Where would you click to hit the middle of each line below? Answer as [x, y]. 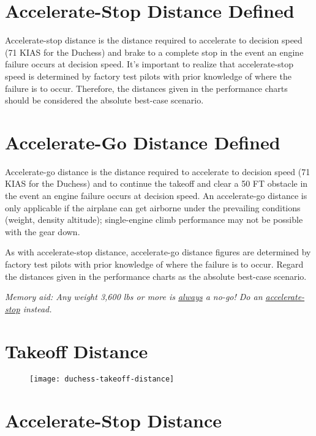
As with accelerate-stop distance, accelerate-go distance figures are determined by [158, 252]
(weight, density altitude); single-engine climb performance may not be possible [154, 220]
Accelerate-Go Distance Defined [143, 142]
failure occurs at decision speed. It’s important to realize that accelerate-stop [149, 64]
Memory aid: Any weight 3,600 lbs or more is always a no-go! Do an [134, 297]
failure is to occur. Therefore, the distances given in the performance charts [146, 88]
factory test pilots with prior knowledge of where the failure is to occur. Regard [154, 264]
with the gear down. [43, 231]
